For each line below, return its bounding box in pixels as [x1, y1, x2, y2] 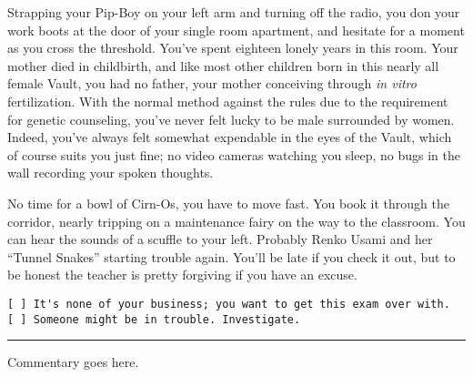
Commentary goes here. [7, 352, 139, 372]
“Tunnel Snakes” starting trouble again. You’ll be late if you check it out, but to [7, 247, 456, 266]
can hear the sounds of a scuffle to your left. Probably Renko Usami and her [7, 229, 433, 249]
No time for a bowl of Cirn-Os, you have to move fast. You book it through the [7, 193, 449, 212]
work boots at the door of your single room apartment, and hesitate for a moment [7, 20, 465, 39]
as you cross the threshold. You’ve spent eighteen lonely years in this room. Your [7, 38, 458, 57]
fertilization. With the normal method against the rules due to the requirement [7, 91, 448, 110]
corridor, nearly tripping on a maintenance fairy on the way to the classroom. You [7, 211, 466, 230]
